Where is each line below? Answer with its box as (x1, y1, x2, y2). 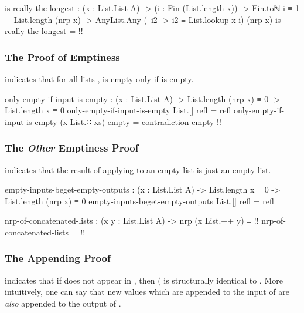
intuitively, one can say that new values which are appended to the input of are (5, 285, 289, 298)
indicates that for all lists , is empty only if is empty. (5, 73, 194, 85)
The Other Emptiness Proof (5, 140, 139, 155)
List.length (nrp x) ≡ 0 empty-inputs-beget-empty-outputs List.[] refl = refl (5, 194, 274, 207)
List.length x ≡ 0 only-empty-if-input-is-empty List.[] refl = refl (5, 104, 231, 116)
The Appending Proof (5, 251, 111, 265)
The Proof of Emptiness (5, 49, 120, 64)
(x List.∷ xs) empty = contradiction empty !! (60, 115, 221, 127)
